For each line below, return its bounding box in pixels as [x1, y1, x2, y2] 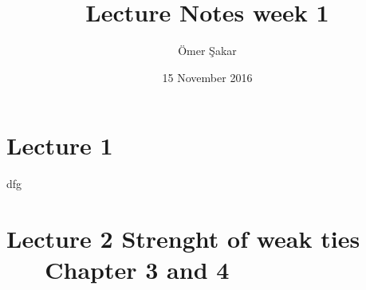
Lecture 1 [6, 129, 113, 162]
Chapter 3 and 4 [45, 253, 230, 286]
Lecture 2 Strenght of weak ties [6, 222, 360, 255]
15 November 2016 [162, 69, 253, 85]
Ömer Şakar [178, 42, 237, 59]
